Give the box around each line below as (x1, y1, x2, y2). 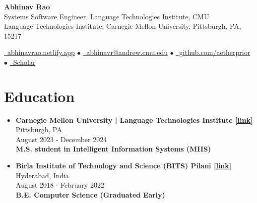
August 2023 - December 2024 (15, 134, 107, 144)
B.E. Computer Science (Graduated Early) (15, 189, 165, 200)
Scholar (13, 56, 36, 67)
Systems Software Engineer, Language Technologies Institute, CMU (4, 11, 209, 21)
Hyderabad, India (15, 170, 69, 180)
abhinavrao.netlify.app (7, 47, 75, 57)
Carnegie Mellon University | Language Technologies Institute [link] (15, 114, 253, 125)
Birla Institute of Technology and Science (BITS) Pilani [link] (15, 160, 232, 171)
